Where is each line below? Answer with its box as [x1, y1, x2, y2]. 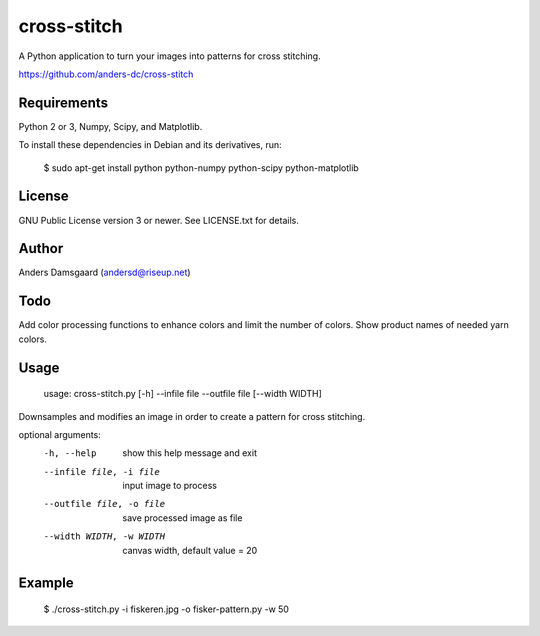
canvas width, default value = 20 [122, 544, 258, 556]
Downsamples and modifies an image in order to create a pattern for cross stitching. [18, 410, 366, 422]
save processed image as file [122, 511, 243, 524]
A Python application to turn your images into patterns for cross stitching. [18, 50, 321, 62]
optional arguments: [18, 428, 102, 440]
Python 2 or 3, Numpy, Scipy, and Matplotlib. [18, 120, 203, 132]
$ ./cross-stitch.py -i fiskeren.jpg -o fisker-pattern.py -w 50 [43, 603, 290, 615]
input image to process [122, 480, 217, 492]
